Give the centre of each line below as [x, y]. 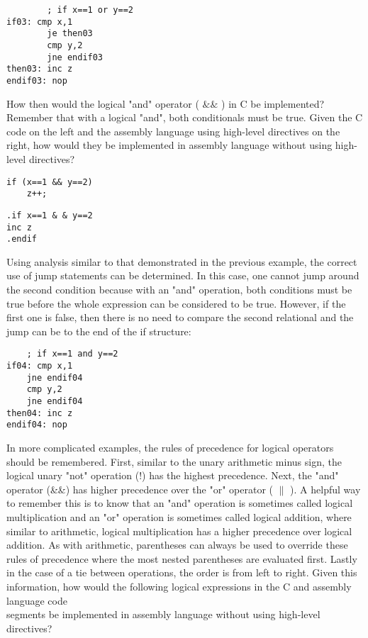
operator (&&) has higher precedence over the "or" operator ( [140, 489]
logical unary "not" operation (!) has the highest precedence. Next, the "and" [173, 475]
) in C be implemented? [273, 103]
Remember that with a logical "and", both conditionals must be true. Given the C [185, 117]
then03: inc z [40, 69]
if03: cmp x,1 [40, 22]
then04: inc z [40, 413]
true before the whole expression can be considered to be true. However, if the [176, 303]
